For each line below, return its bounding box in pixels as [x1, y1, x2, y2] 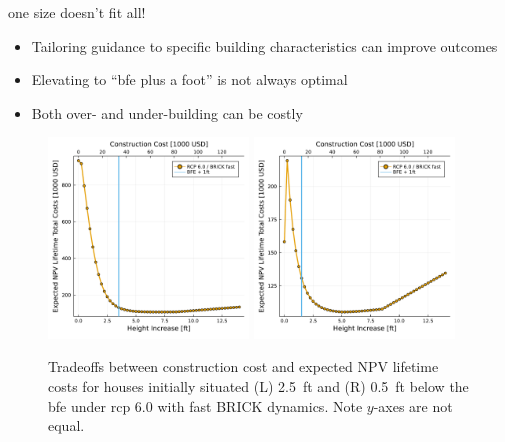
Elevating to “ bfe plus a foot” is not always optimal [31, 69, 348, 90]
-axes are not [373, 395, 453, 416]
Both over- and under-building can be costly [31, 102, 303, 123]
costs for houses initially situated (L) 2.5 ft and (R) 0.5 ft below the [48, 375, 469, 396]
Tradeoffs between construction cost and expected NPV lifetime [48, 356, 439, 377]
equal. [48, 415, 85, 436]
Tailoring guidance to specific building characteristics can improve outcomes [31, 35, 498, 56]
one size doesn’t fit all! [8, 2, 146, 22]
